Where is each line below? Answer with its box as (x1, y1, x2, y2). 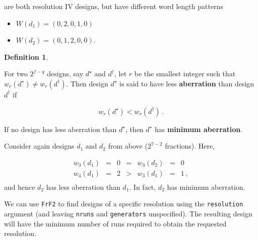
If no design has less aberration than (4, 124, 117, 134)
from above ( (108, 141, 148, 151)
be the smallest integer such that (134, 68, 236, 79)
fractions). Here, (165, 141, 215, 151)
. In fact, (129, 181, 156, 192)
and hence (4, 181, 35, 192)
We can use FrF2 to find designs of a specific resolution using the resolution (4, 198, 243, 209)
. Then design (66, 78, 108, 88)
